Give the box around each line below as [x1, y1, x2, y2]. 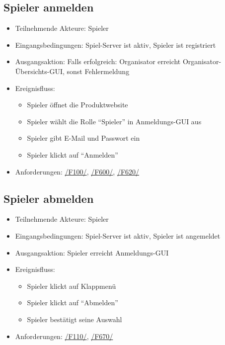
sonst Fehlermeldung [67, 66, 130, 76]
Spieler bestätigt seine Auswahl [27, 314, 122, 324]
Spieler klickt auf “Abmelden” [27, 297, 118, 308]
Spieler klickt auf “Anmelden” [27, 149, 118, 160]
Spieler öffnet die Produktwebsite [27, 99, 128, 110]
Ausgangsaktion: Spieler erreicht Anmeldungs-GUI [15, 247, 169, 258]
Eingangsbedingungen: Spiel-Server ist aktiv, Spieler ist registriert [15, 39, 216, 50]
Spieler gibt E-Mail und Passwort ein [27, 133, 140, 143]
